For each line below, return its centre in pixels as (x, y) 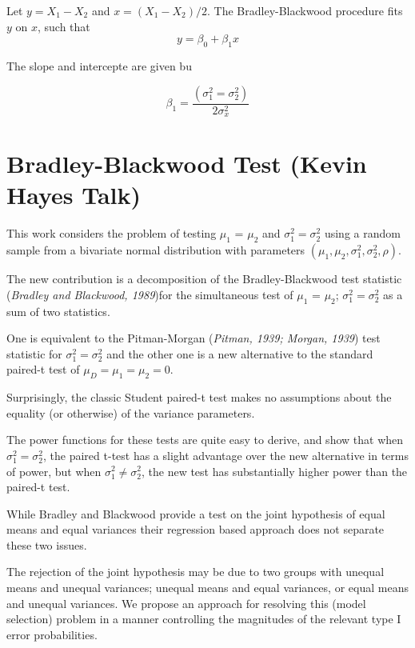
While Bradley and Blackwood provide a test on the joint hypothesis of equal (196, 513)
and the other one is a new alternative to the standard (240, 353)
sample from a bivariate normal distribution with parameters (156, 250)
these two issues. (47, 544)
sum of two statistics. (58, 311)
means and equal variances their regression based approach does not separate (196, 529)
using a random (362, 233)
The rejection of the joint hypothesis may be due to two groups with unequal (196, 572)
